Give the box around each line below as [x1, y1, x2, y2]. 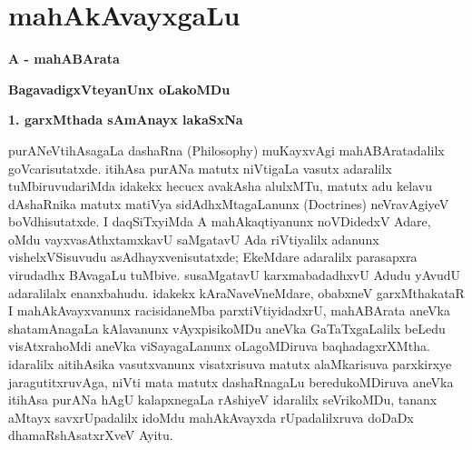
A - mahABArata [8, 49, 120, 68]
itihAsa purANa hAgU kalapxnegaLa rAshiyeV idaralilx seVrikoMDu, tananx [8, 390, 438, 409]
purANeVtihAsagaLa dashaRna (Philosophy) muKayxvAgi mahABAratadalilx [8, 140, 445, 159]
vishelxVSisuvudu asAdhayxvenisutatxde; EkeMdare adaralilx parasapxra [8, 247, 418, 266]
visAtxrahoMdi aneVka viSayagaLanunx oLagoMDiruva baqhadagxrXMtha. [8, 336, 430, 355]
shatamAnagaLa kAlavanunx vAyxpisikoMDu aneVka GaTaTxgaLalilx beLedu [8, 318, 446, 337]
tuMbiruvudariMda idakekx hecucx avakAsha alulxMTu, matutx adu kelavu [8, 176, 432, 195]
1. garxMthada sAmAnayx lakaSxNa [8, 110, 243, 129]
